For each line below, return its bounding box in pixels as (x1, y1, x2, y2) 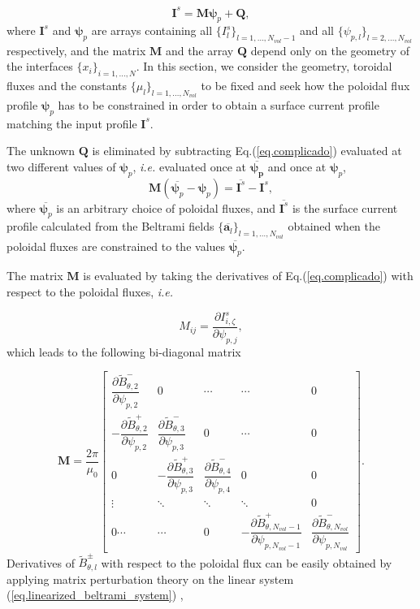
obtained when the (288, 218, 381, 235)
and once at (267, 158, 327, 175)
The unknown (6, 142, 76, 159)
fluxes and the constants (6, 76, 128, 93)
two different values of (6, 158, 116, 175)
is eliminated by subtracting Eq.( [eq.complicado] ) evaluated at (92, 142, 402, 159)
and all (299, 22, 335, 39)
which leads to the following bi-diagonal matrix (6, 343, 241, 360)
